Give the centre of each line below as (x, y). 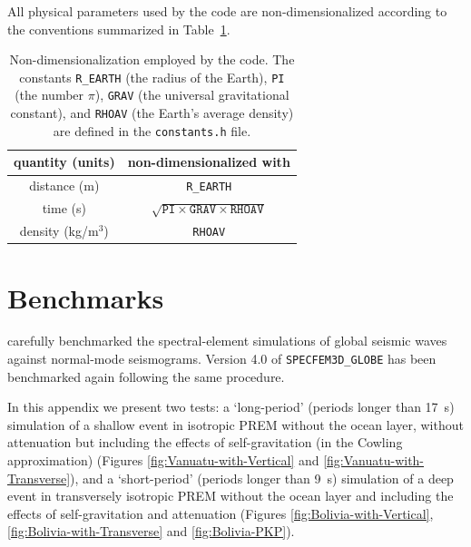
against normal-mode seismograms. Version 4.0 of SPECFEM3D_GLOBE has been (222, 359)
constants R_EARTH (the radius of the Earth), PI (152, 77)
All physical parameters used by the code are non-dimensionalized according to (227, 11)
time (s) (64, 208)
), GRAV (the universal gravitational (192, 95)
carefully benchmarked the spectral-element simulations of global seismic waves (227, 341)
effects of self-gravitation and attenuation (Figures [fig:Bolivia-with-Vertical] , (221, 513)
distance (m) (64, 186)
